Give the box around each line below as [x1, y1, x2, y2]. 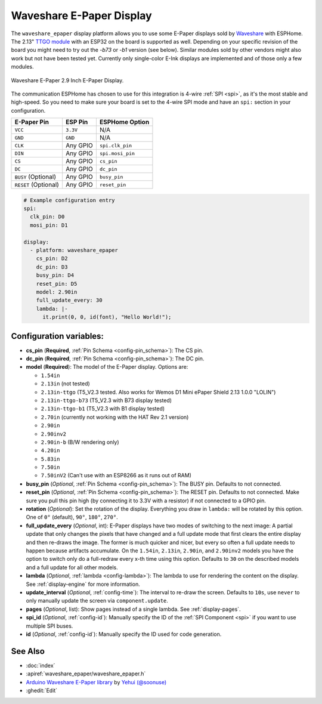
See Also [11, 646, 45, 656]
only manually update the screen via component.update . [26, 597, 168, 604]
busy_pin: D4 [36, 272, 75, 279]
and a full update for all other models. [26, 564, 119, 571]
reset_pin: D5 [36, 280, 78, 287]
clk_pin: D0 [30, 214, 65, 220]
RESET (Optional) [14, 181, 60, 189]
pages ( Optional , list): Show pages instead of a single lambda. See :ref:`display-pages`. [26, 606, 241, 613]
